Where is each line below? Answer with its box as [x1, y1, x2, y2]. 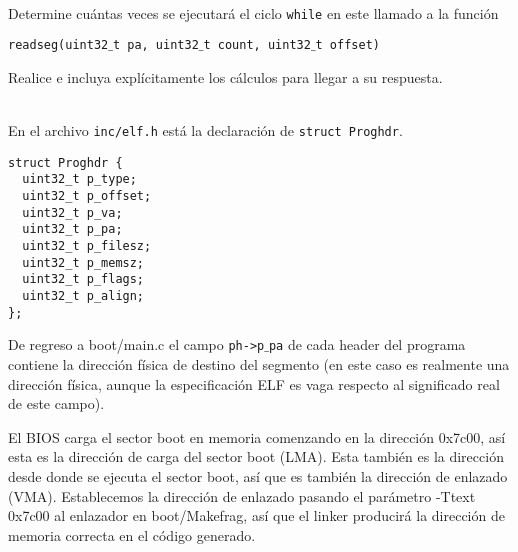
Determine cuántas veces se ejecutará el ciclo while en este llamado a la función [8, 2, 499, 23]
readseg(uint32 [8, 38, 109, 53]
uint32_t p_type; [22, 172, 137, 187]
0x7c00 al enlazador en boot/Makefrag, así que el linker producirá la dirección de [8, 505, 505, 526]
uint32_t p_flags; [22, 272, 145, 287]
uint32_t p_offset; [22, 189, 152, 204]
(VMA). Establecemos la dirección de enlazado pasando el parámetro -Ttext [8, 485, 476, 506]
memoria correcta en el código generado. [8, 524, 256, 545]
